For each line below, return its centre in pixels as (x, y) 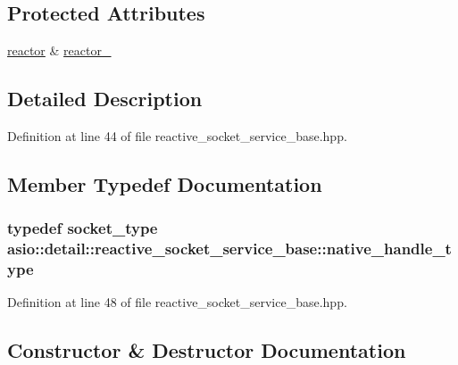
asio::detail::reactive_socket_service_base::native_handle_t (229, 249)
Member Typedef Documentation (165, 183)
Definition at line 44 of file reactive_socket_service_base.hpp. (177, 136)
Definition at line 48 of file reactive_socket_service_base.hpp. (177, 302)
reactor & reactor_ (59, 50)
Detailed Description (105, 99)
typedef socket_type (83, 228)
